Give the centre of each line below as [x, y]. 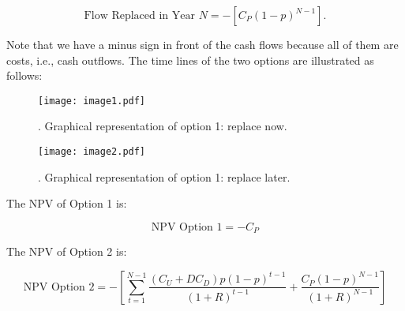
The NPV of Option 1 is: [67, 203]
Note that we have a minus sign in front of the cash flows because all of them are [202, 44]
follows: [24, 75]
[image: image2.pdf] [92, 152]
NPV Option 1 [187, 227]
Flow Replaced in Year [139, 16]
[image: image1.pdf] [92, 101]
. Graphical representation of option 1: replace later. [164, 176]
